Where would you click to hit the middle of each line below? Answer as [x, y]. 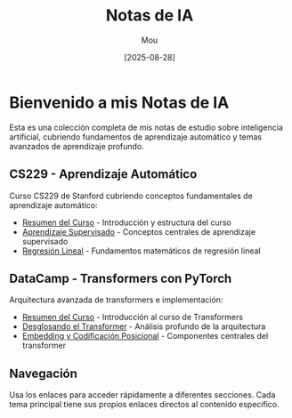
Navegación [44, 373]
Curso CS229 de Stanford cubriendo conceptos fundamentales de [131, 196]
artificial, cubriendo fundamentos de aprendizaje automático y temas [136, 137]
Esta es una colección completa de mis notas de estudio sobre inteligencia [146, 127]
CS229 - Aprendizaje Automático [103, 174]
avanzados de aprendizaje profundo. [77, 146]
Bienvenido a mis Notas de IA [119, 102]
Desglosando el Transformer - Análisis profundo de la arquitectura [144, 326]
